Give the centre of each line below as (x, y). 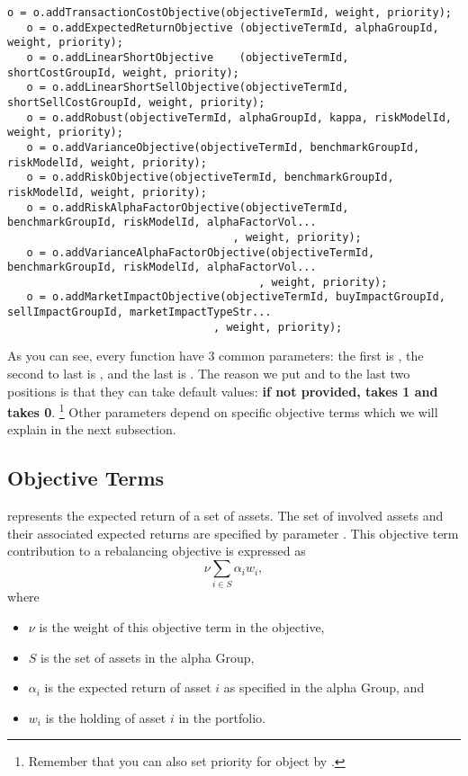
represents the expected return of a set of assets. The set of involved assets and (225, 516)
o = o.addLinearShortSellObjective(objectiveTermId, (188, 88)
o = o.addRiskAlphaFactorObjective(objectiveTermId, (188, 207)
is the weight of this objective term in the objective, (182, 626)
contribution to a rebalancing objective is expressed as (157, 551)
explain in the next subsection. (92, 429)
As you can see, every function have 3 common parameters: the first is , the (216, 356)
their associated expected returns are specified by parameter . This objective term (233, 533)
